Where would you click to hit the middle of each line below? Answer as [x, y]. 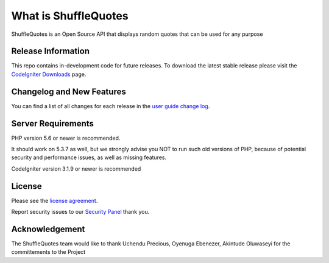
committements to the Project [48, 252]
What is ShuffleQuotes [70, 16]
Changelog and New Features [69, 91]
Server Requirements [53, 124]
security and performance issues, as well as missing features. [89, 157]
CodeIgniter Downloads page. [49, 74]
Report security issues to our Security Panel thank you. [80, 212]
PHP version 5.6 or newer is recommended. [66, 138]
